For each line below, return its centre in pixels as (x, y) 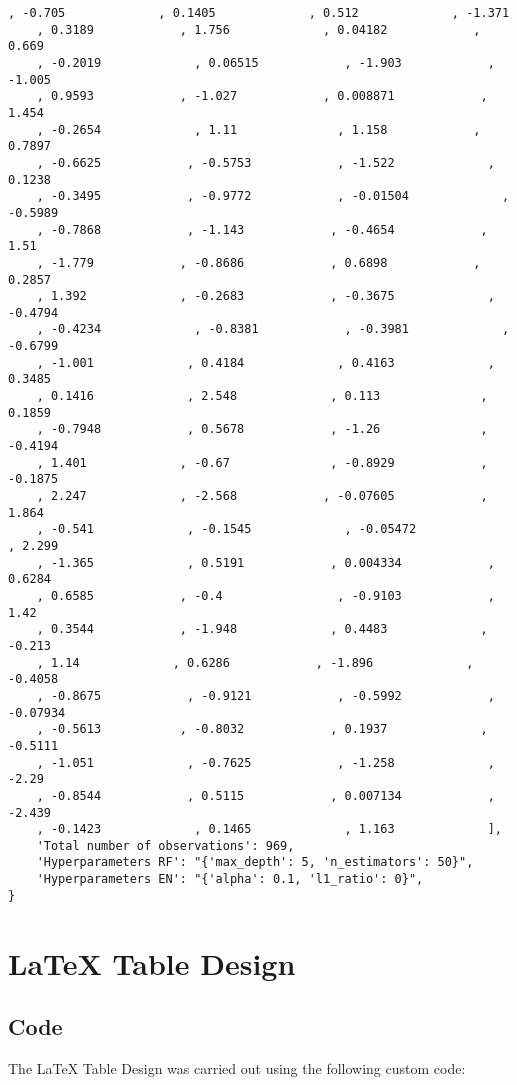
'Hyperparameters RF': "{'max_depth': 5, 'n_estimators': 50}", (255, 862)
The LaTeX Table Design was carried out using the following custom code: (237, 1068)
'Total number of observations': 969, (165, 845)
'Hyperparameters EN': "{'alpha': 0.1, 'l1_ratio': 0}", (230, 879)
